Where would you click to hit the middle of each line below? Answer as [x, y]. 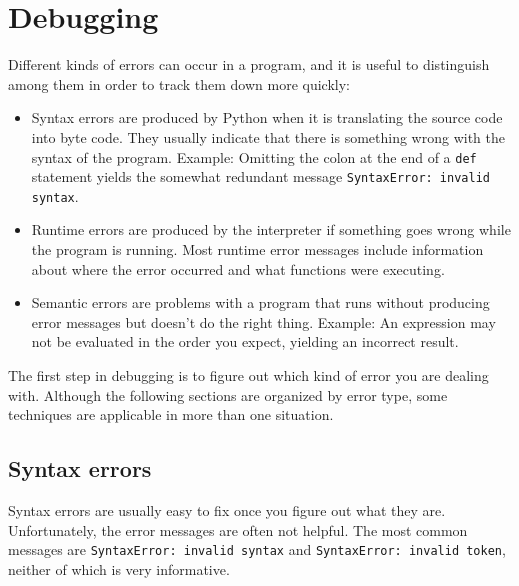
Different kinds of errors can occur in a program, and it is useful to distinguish [249, 64]
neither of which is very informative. [119, 568]
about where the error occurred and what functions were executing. [238, 268]
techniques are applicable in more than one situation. [171, 414]
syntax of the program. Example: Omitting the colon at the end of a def [254, 156]
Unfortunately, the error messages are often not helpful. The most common [238, 529]
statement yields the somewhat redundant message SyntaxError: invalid [260, 176]
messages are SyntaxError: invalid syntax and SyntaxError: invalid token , [257, 549]
